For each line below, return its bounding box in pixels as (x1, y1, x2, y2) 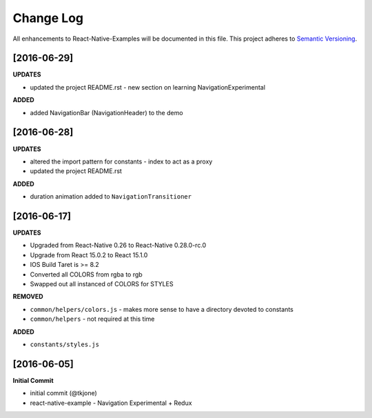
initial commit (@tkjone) (30, 389, 98, 397)
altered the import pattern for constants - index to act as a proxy (30, 157, 213, 166)
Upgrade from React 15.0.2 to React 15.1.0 (30, 250, 148, 259)
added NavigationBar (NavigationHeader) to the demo (30, 108, 183, 117)
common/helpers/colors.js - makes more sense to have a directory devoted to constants (30, 305, 294, 313)
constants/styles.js (30, 340, 100, 348)
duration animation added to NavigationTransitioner (30, 192, 192, 201)
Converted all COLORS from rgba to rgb (30, 270, 143, 279)
